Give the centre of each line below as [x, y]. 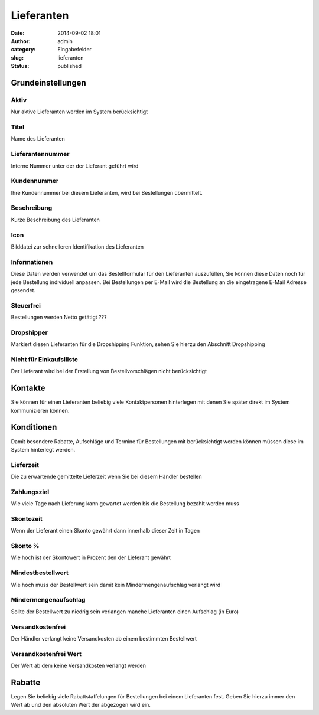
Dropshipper [30, 332]
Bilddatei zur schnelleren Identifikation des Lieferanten [77, 247]
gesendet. [23, 290]
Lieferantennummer [40, 154]
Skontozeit [27, 518]
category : [23, 50]
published [70, 66]
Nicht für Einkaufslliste [44, 359]
